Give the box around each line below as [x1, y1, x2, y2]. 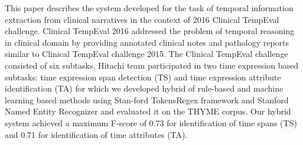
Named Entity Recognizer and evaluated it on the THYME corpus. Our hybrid [5, 105, 291, 117]
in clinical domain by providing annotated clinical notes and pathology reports [5, 36, 289, 48]
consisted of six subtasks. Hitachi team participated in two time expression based [5, 59, 298, 71]
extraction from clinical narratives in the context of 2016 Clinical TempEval [5, 13, 279, 25]
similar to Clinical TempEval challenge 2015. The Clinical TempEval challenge [5, 48, 288, 60]
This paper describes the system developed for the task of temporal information [5, 2, 294, 14]
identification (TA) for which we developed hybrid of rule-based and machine [5, 82, 284, 95]
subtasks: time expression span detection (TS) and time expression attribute [5, 70, 281, 83]
